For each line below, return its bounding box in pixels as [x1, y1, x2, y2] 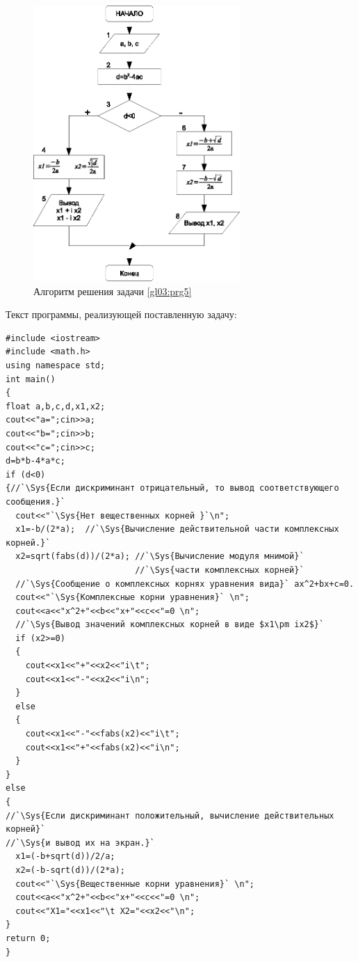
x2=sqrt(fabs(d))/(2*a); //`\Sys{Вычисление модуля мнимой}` [15, 551, 304, 562]
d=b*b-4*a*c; [6, 456, 65, 466]
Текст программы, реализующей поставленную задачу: [6, 307, 237, 322]
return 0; [6, 933, 51, 943]
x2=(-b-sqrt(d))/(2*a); [15, 865, 125, 875]
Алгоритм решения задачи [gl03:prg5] [33, 283, 192, 298]
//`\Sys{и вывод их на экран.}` [6, 837, 155, 848]
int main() [6, 374, 56, 384]
